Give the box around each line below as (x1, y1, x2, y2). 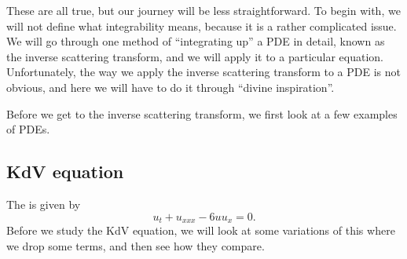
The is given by (6, 195, 81, 212)
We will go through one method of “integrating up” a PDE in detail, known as (6, 33, 385, 49)
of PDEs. (6, 121, 50, 137)
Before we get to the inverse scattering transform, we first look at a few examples (6, 105, 398, 122)
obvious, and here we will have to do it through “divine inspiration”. (6, 78, 335, 95)
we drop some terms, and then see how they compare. (6, 237, 265, 254)
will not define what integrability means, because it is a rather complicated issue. (6, 17, 397, 34)
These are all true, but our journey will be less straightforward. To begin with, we (6, 2, 401, 18)
